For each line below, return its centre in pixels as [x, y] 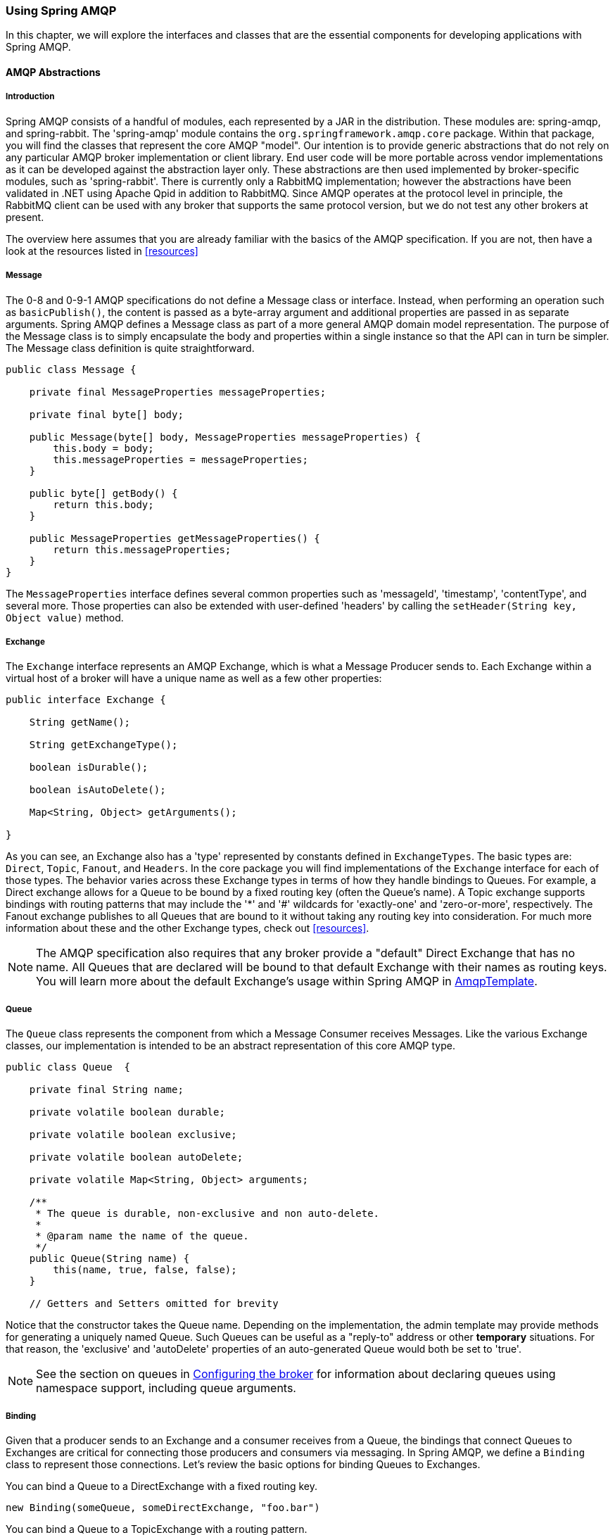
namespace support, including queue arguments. [166, 1388]
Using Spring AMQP [61, 11]
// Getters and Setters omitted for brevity [154, 1304]
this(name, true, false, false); [145, 1270]
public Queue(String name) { [109, 1259]
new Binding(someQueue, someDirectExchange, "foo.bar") [163, 1507]
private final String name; [106, 1090]
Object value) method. [65, 617]
